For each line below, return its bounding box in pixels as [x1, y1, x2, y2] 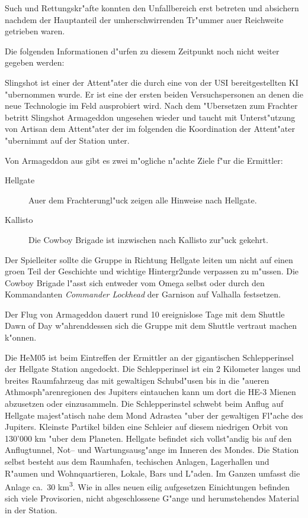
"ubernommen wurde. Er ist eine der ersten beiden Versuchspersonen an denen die [5, 88, 303, 100]
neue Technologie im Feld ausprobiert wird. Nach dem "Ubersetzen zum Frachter [5, 99, 298, 112]
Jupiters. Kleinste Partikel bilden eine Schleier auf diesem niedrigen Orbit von [5, 420, 288, 433]
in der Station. [5, 504, 57, 516]
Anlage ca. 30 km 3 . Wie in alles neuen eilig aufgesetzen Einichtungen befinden [5, 479, 290, 493]
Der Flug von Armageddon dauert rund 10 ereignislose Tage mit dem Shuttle [5, 307, 285, 320]
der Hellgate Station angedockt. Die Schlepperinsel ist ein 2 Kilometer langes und [5, 362, 301, 375]
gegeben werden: [5, 56, 65, 69]
